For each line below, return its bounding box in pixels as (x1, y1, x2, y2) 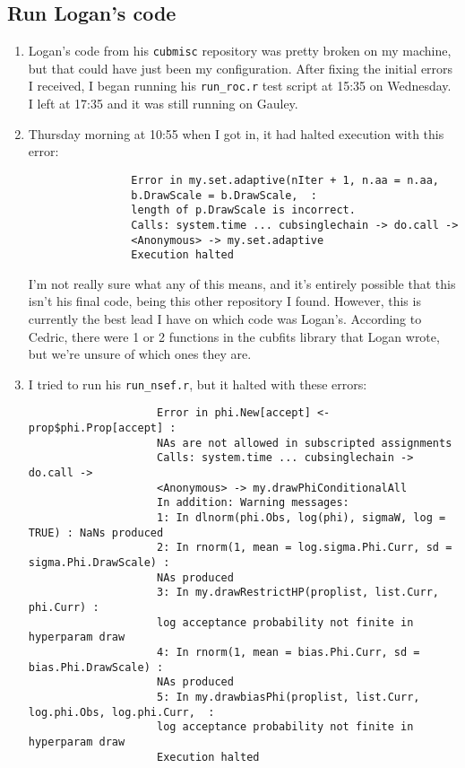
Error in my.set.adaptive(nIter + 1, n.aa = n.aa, (131, 173, 439, 187)
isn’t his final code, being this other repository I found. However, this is (28, 292, 421, 310)
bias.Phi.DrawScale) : (28, 660, 164, 674)
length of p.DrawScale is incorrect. (131, 204, 356, 217)
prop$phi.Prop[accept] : (28, 422, 177, 435)
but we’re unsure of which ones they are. (28, 345, 252, 363)
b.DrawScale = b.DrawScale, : (131, 188, 317, 202)
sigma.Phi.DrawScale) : (28, 556, 170, 570)
